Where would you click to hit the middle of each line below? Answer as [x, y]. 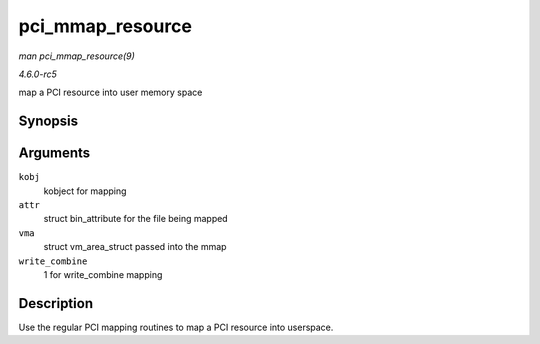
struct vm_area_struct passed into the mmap [135, 247]
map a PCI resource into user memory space [110, 92]
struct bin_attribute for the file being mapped [136, 219]
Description [56, 303]
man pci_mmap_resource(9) [76, 56]
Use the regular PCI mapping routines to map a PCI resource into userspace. [176, 327]
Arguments [54, 153]
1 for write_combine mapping [103, 274]
